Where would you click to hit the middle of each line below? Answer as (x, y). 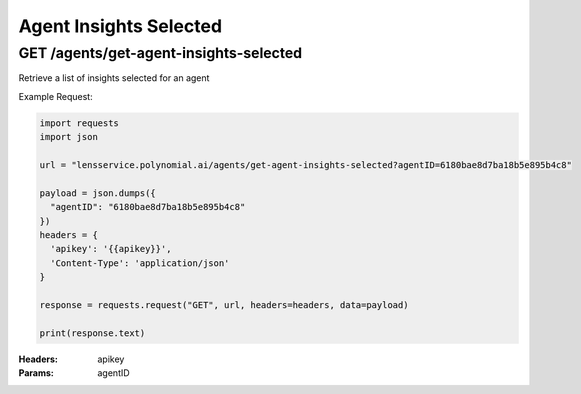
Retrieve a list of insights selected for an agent (114, 78)
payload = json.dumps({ (98, 193)
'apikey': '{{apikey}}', (111, 249)
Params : (36, 373)
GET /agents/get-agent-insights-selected (160, 53)
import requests (79, 123)
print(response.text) (92, 333)
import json (69, 137)
